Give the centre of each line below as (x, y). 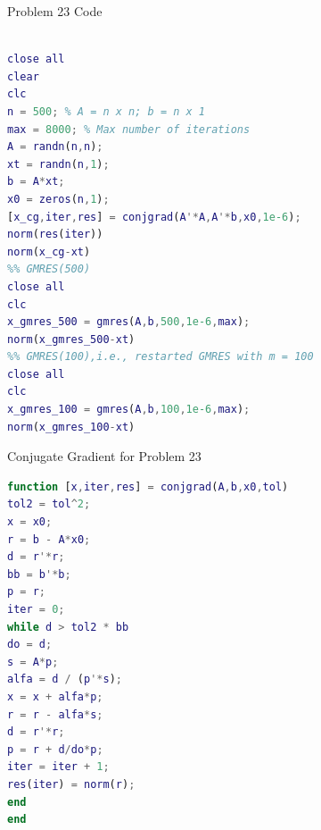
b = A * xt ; (36, 182)
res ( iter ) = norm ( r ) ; (71, 784)
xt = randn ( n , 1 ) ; (58, 164)
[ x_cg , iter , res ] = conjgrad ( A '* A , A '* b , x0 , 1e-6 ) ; (154, 217)
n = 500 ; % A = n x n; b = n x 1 (107, 111)
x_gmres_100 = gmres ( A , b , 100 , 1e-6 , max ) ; (129, 410)
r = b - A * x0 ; (49, 539)
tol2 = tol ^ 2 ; (49, 504)
